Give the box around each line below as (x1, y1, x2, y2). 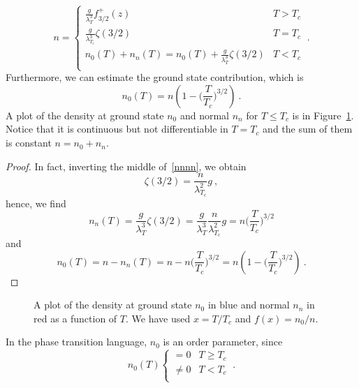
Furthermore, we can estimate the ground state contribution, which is (6, 70, 304, 84)
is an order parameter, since (163, 334, 283, 349)
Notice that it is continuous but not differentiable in (6, 121, 228, 136)
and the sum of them (263, 121, 353, 136)
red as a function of (34, 311, 117, 325)
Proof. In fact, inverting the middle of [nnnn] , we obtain (6, 158, 247, 173)
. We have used (125, 311, 191, 325)
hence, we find (6, 195, 66, 210)
